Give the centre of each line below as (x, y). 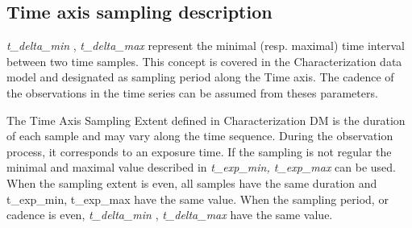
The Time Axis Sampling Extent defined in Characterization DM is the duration (206, 120)
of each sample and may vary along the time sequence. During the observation (200, 136)
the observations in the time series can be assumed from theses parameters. (192, 92)
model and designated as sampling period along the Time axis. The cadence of (200, 77)
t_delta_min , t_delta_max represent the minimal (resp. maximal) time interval (206, 46)
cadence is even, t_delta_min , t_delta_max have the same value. (170, 215)
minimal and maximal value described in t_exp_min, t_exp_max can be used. (201, 167)
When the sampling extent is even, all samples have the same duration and (192, 182)
